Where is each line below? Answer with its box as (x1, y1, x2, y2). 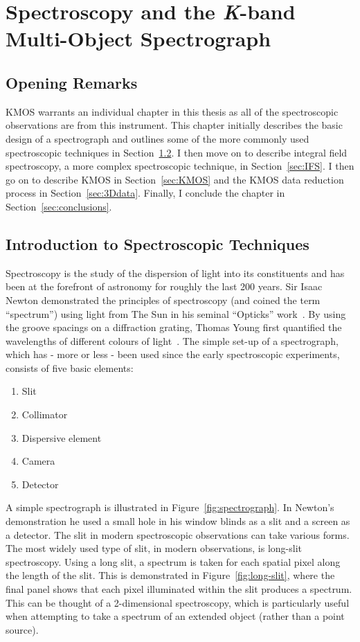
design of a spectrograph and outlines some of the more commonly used (6, 131, 309, 145)
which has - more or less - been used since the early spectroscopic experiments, (6, 347, 340, 362)
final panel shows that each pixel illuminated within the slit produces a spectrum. (6, 582, 352, 596)
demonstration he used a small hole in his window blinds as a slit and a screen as (6, 514, 350, 528)
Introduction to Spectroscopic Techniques (6, 233, 309, 254)
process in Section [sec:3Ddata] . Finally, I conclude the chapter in (6, 186, 285, 200)
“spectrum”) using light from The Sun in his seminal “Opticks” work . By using (6, 306, 346, 321)
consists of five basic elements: (6, 360, 134, 375)
